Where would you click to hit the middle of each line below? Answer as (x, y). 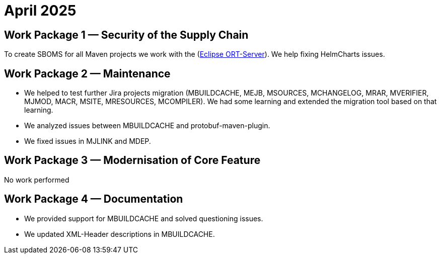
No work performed (37, 180)
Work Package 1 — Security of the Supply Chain (126, 35)
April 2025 (40, 11)
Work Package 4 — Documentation (94, 199)
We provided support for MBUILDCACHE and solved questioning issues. (144, 218)
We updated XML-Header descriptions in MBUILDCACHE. (120, 234)
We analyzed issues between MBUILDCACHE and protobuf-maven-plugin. (147, 126)
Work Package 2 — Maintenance (87, 73)
